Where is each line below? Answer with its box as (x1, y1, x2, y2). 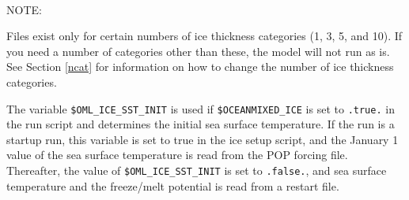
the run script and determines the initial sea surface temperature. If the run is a (6, 116, 395, 132)
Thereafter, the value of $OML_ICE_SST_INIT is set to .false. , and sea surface (6, 162, 387, 178)
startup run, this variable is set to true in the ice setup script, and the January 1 (6, 131, 399, 147)
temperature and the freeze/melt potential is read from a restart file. (6, 177, 339, 194)
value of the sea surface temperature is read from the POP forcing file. (6, 146, 348, 163)
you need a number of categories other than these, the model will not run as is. (6, 43, 390, 59)
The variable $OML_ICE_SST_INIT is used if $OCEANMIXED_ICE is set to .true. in (6, 100, 395, 117)
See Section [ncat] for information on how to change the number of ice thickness (6, 58, 394, 75)
